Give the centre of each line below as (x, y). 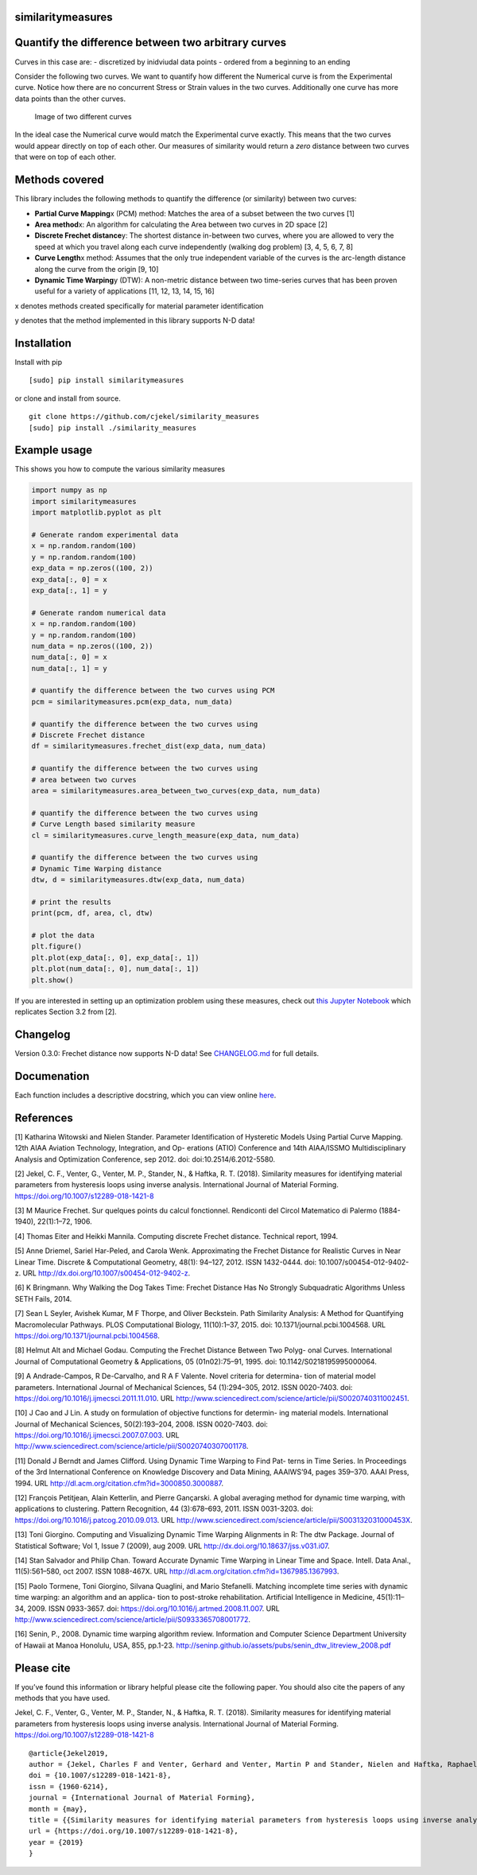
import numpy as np (69, 490)
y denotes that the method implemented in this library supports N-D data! (135, 320)
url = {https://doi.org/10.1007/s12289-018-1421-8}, (134, 1831)
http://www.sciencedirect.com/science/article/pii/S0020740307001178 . (132, 1446)
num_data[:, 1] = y (69, 668)
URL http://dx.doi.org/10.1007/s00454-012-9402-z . (107, 1273)
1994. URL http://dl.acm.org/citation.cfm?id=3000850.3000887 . (119, 1483)
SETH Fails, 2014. (43, 1299)
